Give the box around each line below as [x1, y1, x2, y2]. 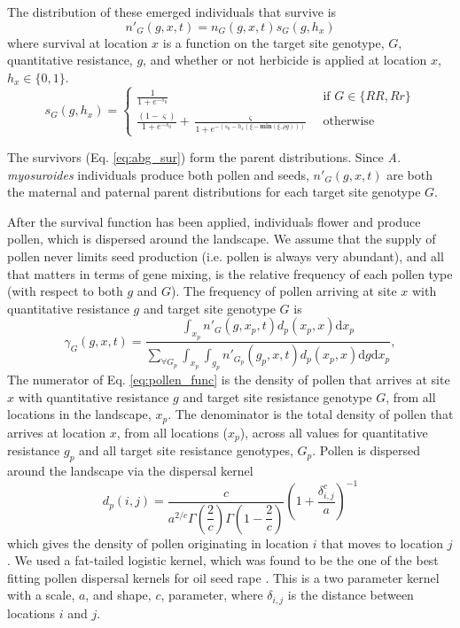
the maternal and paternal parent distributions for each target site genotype [7, 182, 421, 201]
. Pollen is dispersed [312, 441, 421, 460]
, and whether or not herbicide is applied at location [143, 50, 427, 69]
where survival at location [7, 33, 148, 51]
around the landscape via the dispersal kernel [7, 461, 253, 480]
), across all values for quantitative [239, 423, 428, 441]
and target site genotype [143, 298, 276, 317]
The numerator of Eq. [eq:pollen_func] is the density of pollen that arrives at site [7, 370, 450, 389]
